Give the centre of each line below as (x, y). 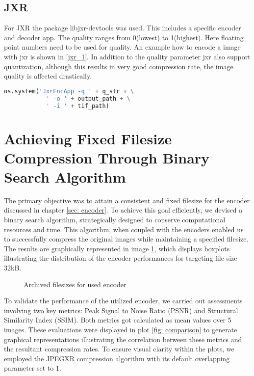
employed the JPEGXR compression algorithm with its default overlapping (117, 358)
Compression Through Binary (107, 157)
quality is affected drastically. (48, 76)
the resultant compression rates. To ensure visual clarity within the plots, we (119, 349)
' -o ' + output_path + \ (88, 98)
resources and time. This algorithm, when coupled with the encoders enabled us (124, 229)
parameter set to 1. (33, 368)
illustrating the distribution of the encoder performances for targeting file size (121, 258)
